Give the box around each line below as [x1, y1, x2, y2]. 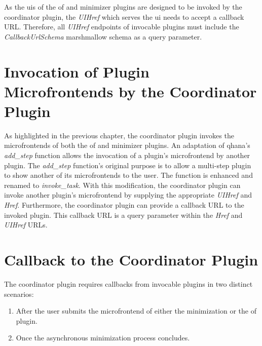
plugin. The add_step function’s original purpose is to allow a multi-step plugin [4, 160, 251, 170]
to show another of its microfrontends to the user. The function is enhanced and [4, 170, 253, 180]
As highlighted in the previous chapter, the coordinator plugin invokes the [4, 130, 234, 140]
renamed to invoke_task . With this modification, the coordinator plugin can [4, 179, 241, 190]
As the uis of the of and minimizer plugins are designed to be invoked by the [4, 2, 242, 12]
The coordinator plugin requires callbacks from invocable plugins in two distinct [4, 278, 253, 289]
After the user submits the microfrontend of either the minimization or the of [16, 305, 256, 316]
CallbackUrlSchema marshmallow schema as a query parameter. [4, 31, 202, 42]
